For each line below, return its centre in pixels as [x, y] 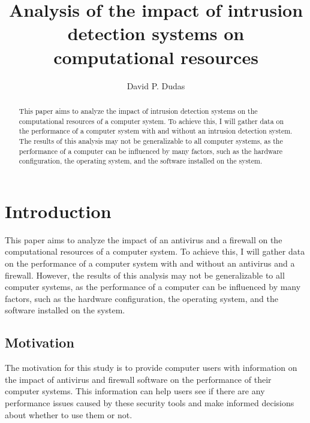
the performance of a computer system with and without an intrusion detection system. [156, 131]
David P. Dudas [156, 85]
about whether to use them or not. [69, 414]
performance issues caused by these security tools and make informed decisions [150, 402]
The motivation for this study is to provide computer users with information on [151, 368]
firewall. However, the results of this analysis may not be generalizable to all [145, 275]
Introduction [58, 211]
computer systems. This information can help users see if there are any [135, 391]
